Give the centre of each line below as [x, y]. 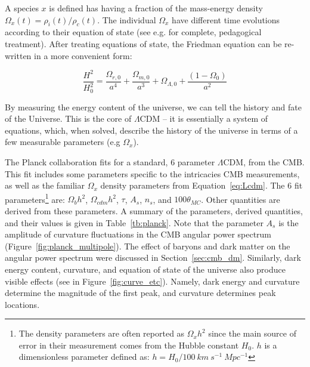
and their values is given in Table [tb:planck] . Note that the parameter [134, 222]
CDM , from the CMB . [264, 161]
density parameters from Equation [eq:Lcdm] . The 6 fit [201, 185]
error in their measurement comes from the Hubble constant [129, 345]
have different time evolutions [226, 19]
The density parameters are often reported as [102, 333]
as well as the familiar [45, 185]
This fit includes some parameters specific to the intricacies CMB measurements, [152, 173]
